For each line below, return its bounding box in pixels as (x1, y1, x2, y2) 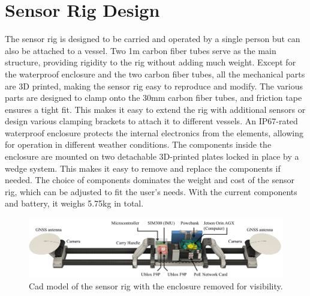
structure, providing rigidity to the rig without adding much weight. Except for (5, 56, 296, 68)
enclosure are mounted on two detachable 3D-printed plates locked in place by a (5, 150, 299, 163)
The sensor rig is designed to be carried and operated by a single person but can (5, 32, 300, 45)
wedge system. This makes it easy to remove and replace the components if (5, 162, 281, 174)
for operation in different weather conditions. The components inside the (5, 138, 272, 151)
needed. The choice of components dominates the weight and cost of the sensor (5, 174, 294, 186)
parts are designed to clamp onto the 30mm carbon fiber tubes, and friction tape (5, 91, 302, 104)
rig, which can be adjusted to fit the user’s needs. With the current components (5, 185, 297, 198)
